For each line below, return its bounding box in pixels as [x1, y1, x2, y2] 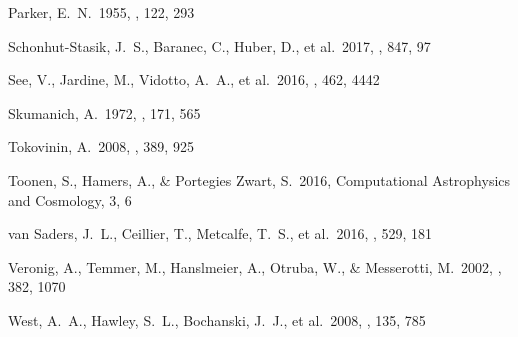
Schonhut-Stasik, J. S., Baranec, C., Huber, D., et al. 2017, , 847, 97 [8, 35, 431, 56]
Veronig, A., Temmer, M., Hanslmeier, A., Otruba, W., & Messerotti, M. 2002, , [8, 256, 502, 277]
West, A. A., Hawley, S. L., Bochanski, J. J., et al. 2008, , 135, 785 [8, 309, 426, 330]
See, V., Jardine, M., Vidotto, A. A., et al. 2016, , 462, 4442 [8, 69, 380, 90]
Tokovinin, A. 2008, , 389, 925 [8, 136, 194, 157]
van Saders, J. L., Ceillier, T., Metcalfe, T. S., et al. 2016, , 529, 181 [8, 223, 433, 244]
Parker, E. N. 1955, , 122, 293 [8, 2, 195, 22]
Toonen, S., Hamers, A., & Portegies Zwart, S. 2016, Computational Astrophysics [8, 169, 511, 190]
